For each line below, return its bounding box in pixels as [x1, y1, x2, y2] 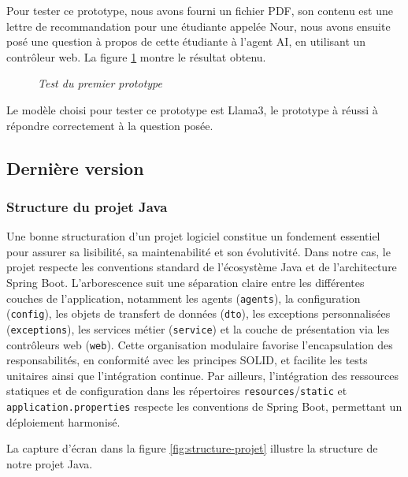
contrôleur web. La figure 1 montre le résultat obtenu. [6, 48, 266, 65]
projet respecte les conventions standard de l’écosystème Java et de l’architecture [6, 259, 397, 275]
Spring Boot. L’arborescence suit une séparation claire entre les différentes [6, 274, 365, 290]
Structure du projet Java [6, 196, 168, 216]
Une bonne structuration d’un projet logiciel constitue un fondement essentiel [6, 228, 380, 244]
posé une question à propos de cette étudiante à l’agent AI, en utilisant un [6, 33, 366, 50]
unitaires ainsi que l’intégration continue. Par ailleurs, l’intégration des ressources [6, 367, 399, 383]
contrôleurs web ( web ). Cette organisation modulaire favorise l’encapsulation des [6, 336, 393, 352]
